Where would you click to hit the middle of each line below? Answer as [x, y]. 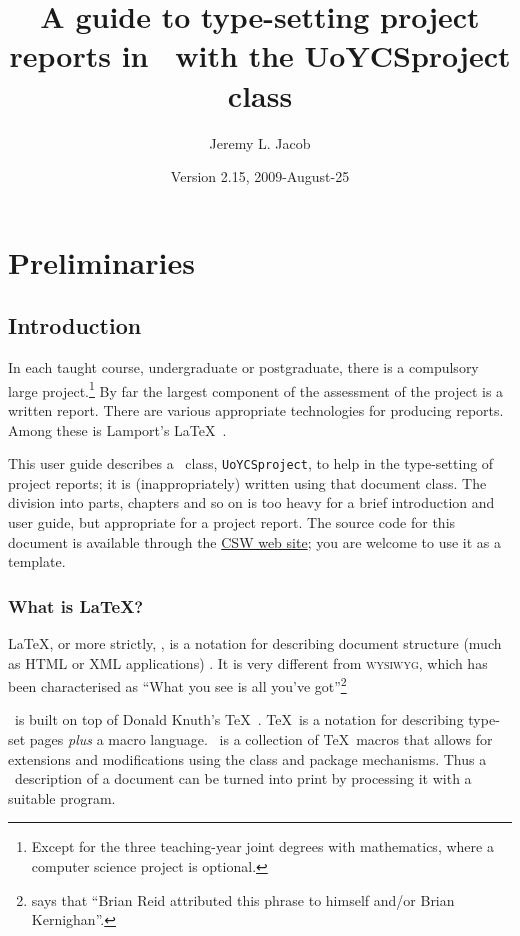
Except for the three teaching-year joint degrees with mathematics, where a [262, 846]
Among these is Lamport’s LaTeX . [117, 429]
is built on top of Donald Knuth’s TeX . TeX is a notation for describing [239, 719]
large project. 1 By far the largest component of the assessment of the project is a [256, 389]
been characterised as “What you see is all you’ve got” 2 [177, 684]
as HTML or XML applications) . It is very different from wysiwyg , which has [248, 662]
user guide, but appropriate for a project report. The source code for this [232, 521]
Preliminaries [101, 261]
